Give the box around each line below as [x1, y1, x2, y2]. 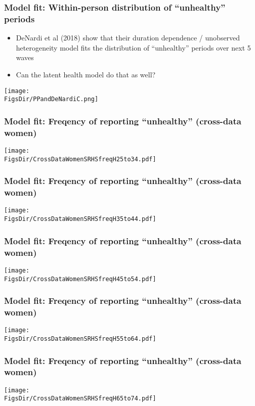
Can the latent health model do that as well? [16, 69, 156, 79]
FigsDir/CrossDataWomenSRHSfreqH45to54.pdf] [4, 275, 156, 283]
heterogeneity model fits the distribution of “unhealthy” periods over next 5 [16, 42, 251, 53]
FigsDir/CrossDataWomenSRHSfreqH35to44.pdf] [4, 215, 156, 223]
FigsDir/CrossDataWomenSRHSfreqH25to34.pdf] [4, 155, 156, 163]
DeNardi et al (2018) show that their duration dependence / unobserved [16, 32, 240, 43]
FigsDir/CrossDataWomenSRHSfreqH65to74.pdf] [4, 395, 156, 402]
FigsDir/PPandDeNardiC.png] [4, 96, 99, 103]
